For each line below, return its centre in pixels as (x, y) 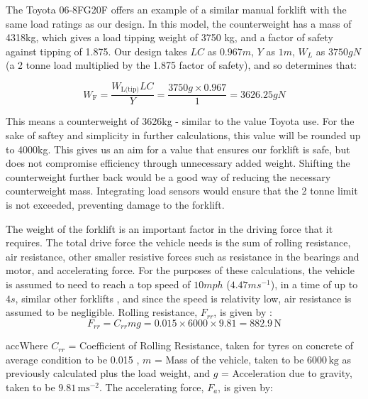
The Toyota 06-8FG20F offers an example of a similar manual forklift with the (176, 9)
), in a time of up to (314, 284)
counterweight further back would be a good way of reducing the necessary (168, 176)
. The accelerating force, (152, 387)
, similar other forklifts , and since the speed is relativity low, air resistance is (183, 298)
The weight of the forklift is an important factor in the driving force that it (169, 228)
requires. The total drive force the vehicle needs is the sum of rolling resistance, (178, 242)
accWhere (27, 345)
